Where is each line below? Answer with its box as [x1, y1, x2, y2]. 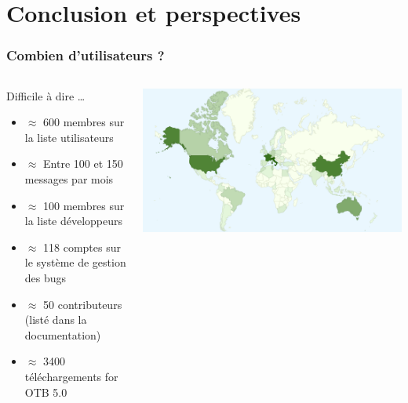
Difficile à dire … [6, 87, 86, 103]
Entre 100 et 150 [43, 155, 123, 172]
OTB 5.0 [24, 383, 67, 400]
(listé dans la [24, 311, 87, 328]
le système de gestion [24, 254, 126, 270]
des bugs [24, 269, 67, 285]
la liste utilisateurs [24, 129, 114, 145]
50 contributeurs [43, 296, 122, 312]
